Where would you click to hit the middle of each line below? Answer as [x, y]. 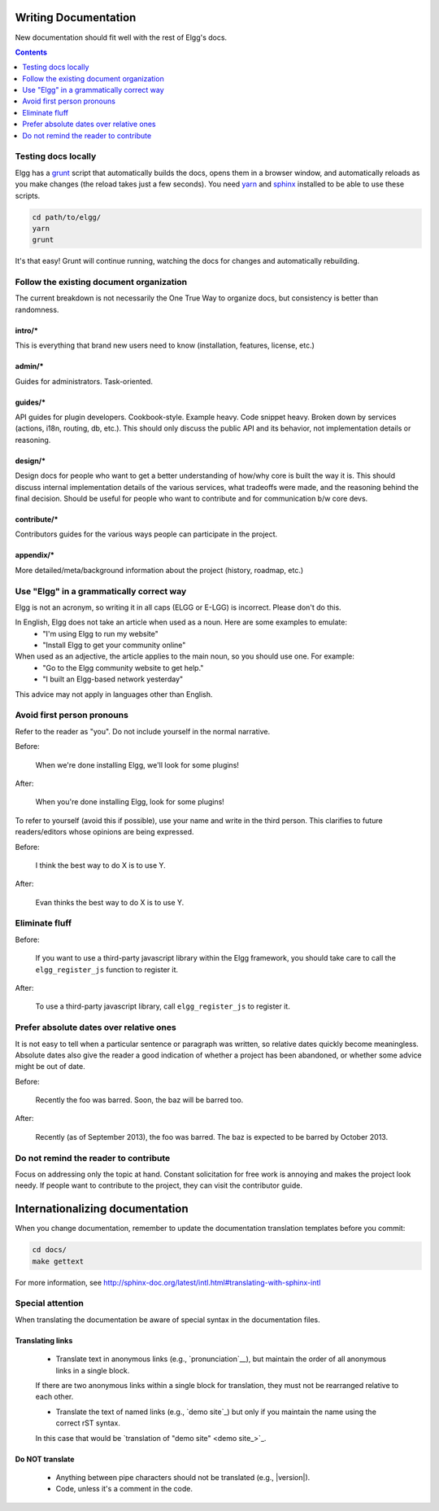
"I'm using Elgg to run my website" [100, 633]
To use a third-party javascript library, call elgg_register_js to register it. [163, 1006]
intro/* [26, 331]
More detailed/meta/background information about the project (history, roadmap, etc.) [159, 570]
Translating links [44, 1340]
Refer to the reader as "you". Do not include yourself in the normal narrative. [143, 731]
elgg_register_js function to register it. [107, 970]
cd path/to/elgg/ [67, 217]
